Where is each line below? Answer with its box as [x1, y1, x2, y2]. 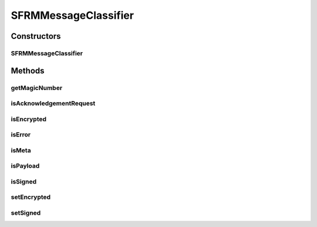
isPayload [11, 162, 40, 170]
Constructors [11, 31, 61, 41]
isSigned [11, 177, 37, 185]
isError [11, 131, 31, 139]
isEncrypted [11, 115, 47, 123]
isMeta [11, 146, 32, 154]
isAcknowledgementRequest [11, 99, 96, 108]
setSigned [11, 209, 41, 217]
